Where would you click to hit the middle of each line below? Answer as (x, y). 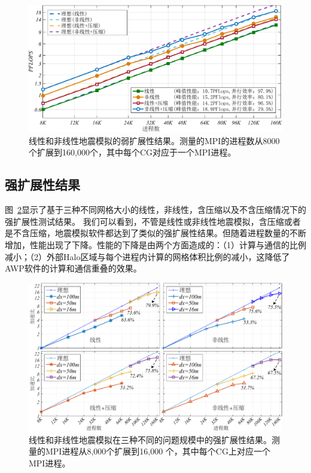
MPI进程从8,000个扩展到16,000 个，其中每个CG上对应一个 (158, 451)
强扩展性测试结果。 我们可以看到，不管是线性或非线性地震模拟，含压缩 (144, 221)
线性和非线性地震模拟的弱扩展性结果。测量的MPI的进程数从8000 (154, 140)
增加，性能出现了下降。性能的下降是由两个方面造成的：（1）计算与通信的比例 (155, 245)
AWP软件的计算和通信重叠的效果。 (73, 268)
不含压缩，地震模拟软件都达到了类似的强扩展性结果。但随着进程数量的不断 (159, 233)
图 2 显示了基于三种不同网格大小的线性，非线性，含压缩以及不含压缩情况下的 (155, 210)
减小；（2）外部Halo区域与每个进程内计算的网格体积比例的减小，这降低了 (147, 256)
